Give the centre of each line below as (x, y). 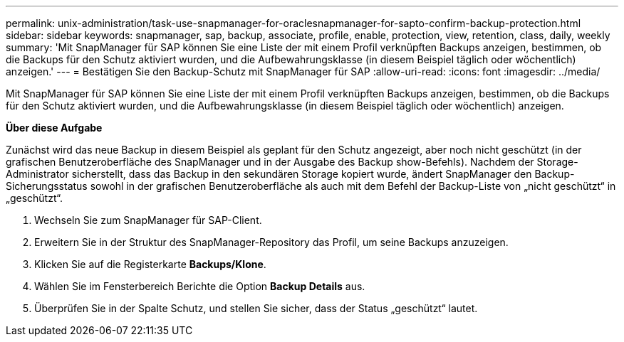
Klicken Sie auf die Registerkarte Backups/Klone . (150, 264)
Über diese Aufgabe (54, 128)
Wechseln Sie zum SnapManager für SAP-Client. (148, 220)
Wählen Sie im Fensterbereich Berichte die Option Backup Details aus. (200, 286)
